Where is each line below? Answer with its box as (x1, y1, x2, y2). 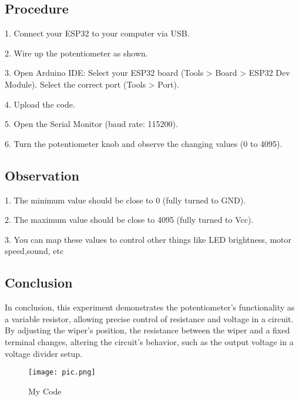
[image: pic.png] (28, 368, 96, 377)
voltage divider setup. (5, 347, 82, 359)
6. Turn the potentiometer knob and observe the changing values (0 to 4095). (5, 137, 283, 149)
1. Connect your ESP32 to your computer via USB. (5, 27, 190, 39)
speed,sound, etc (5, 245, 64, 257)
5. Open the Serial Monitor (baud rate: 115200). (5, 118, 178, 130)
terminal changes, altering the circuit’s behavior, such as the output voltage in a (5, 335, 294, 347)
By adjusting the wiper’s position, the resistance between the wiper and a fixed (5, 324, 290, 336)
